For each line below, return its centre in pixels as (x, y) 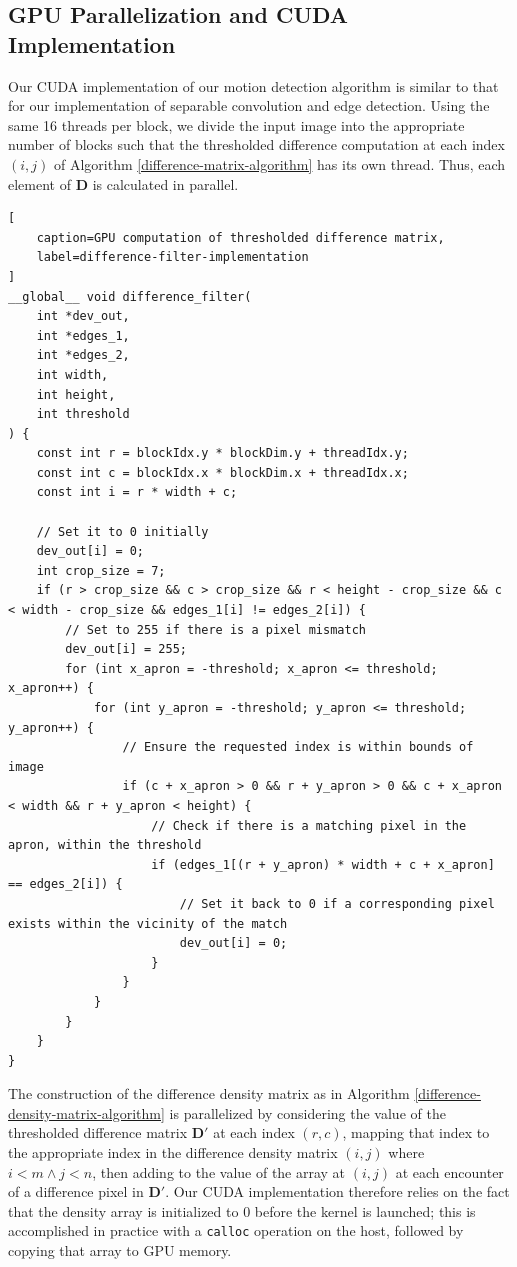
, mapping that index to (416, 1132)
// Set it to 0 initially (122, 531)
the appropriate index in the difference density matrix (173, 1152)
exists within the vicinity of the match (148, 923)
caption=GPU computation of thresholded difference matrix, (240, 237)
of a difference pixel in (76, 1191)
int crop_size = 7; (101, 570)
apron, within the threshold (105, 845)
